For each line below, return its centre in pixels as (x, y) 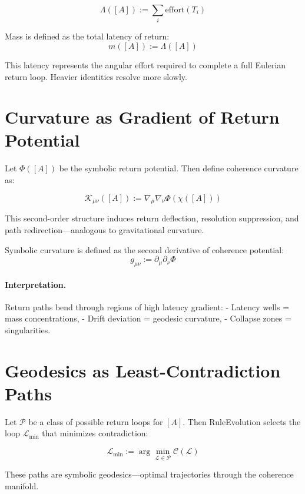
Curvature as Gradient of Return (142, 117)
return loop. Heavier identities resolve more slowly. (96, 76)
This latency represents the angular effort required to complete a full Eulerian (145, 64)
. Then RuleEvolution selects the (242, 421)
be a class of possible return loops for (96, 421)
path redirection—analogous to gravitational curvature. (105, 230)
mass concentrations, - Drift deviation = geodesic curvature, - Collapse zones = (148, 318)
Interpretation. (36, 284)
